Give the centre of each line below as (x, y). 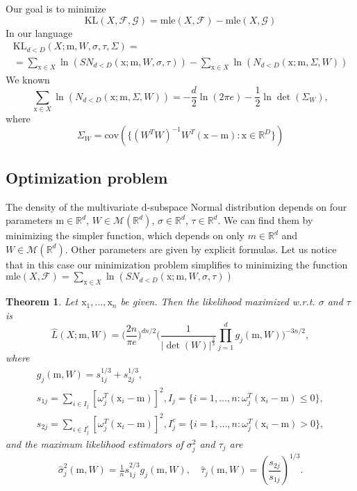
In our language (39, 32)
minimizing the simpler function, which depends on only (125, 235)
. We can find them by (265, 220)
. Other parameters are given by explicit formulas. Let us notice (201, 249)
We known (28, 79)
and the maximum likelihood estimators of (94, 443)
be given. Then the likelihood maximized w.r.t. (218, 301)
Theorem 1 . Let (42, 301)
